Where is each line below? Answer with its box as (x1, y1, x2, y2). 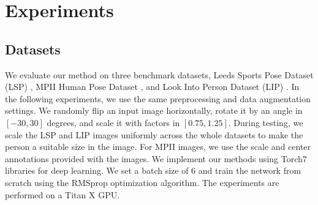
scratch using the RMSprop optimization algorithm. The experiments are (5, 176, 279, 188)
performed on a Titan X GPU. (5, 188, 120, 201)
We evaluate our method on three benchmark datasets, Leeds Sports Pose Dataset (5, 68, 314, 81)
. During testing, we (228, 116, 303, 129)
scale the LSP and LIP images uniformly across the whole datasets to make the (5, 128, 303, 141)
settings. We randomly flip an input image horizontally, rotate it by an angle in (5, 104, 303, 117)
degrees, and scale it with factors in (47, 116, 180, 129)
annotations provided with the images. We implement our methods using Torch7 (5, 152, 307, 165)
